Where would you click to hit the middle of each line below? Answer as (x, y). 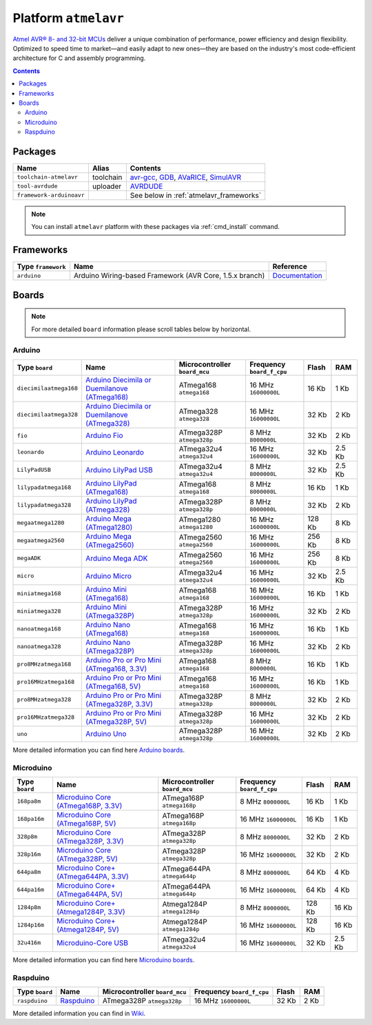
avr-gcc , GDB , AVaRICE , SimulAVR (185, 177)
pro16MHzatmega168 (46, 682)
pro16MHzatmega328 (46, 717)
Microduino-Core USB (92, 943)
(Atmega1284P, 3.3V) (91, 912)
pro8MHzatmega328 (44, 700)
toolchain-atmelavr (48, 177)
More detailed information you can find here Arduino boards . (99, 750)
